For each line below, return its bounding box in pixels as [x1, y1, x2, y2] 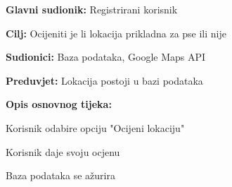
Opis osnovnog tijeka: [6, 97, 112, 111]
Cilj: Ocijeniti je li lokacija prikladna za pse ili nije [6, 25, 226, 40]
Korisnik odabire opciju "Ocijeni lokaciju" [6, 120, 185, 135]
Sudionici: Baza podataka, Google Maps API [6, 49, 206, 64]
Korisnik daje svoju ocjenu [6, 144, 120, 159]
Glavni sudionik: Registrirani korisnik [6, 2, 178, 16]
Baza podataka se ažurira [6, 168, 115, 183]
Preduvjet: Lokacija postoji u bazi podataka [6, 73, 203, 88]
